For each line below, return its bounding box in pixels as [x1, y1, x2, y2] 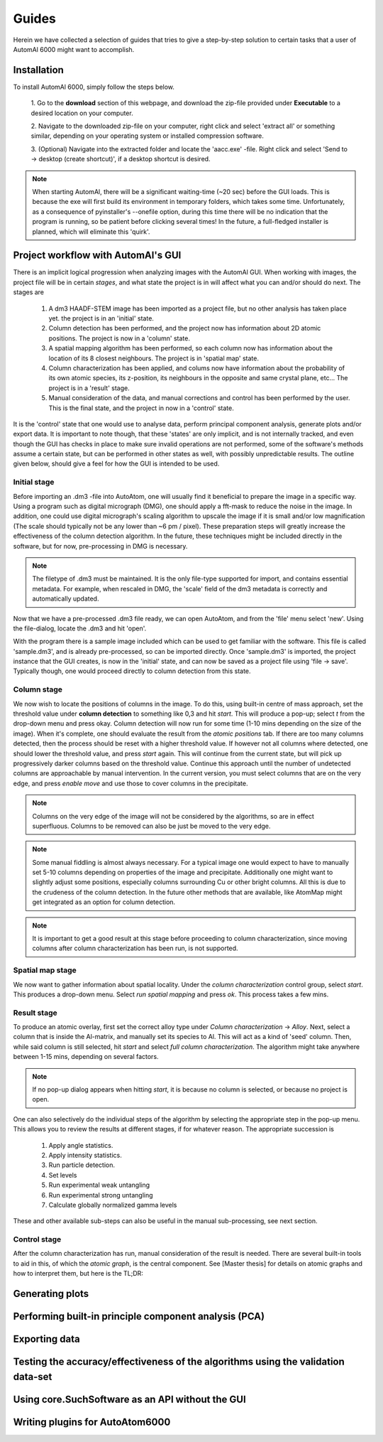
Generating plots [13, 1288, 89, 1300]
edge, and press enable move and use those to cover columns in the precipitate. [13, 779, 248, 787]
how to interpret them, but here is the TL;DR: [13, 1269, 143, 1278]
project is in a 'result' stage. [48, 384, 131, 392]
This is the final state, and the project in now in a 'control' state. [48, 404, 234, 412]
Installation [13, 64, 64, 76]
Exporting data [13, 1333, 81, 1345]
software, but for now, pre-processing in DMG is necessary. [13, 542, 188, 550]
